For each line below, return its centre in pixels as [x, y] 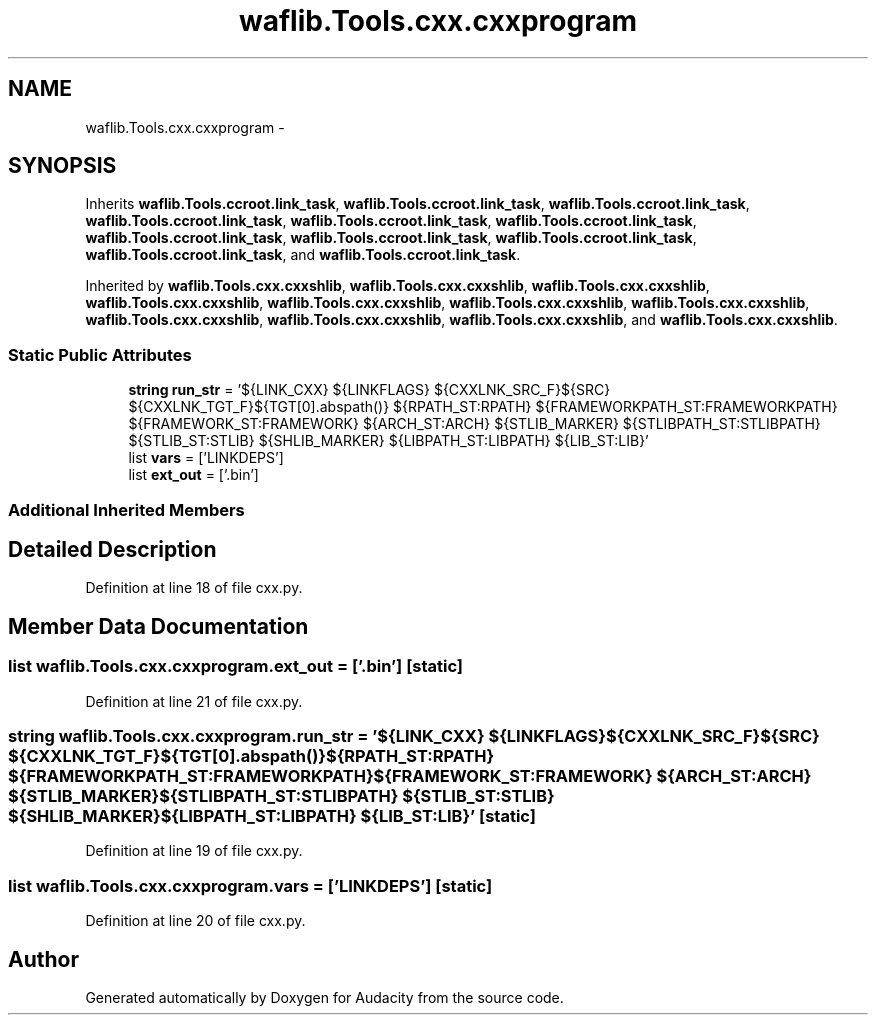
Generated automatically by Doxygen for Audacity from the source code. [324, 997]
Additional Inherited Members [126, 509]
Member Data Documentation [158, 626]
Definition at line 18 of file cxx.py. [194, 588]
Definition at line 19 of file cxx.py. [194, 851]
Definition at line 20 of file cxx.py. [195, 921]
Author [43, 959]
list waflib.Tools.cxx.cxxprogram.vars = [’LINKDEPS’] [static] [250, 885]
